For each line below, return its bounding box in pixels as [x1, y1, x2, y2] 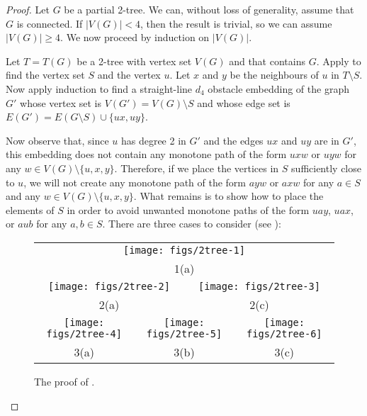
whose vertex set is [20, 95, 101, 110]
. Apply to [316, 53, 361, 68]
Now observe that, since [6, 133, 109, 147]
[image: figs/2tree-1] [123, 244, 245, 256]
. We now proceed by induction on [60, 30, 210, 45]
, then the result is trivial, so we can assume [140, 16, 332, 30]
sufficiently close [291, 160, 361, 175]
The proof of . [34, 373, 95, 388]
